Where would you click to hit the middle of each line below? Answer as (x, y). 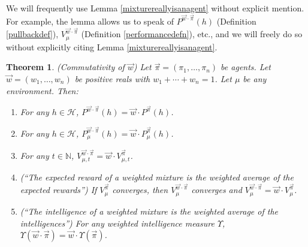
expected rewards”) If (58, 190)
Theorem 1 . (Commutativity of (65, 67)
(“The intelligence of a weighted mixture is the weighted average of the (149, 211)
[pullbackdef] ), (32, 34)
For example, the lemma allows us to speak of (90, 21)
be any (255, 78)
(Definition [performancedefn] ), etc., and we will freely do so (192, 34)
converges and (217, 190)
